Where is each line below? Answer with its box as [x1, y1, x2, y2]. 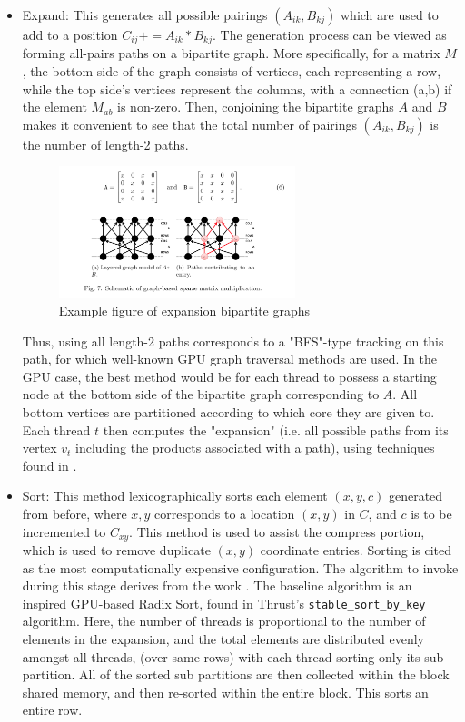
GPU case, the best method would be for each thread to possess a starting [22, 366, 437, 385]
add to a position [22, 25, 118, 44]
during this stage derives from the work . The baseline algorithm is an [22, 576, 412, 595]
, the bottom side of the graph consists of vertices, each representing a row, [22, 62, 441, 81]
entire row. [22, 700, 83, 719]
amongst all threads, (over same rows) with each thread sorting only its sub [22, 647, 444, 666]
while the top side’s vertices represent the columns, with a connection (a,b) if [22, 79, 452, 98]
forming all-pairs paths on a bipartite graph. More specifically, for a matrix [22, 44, 440, 63]
